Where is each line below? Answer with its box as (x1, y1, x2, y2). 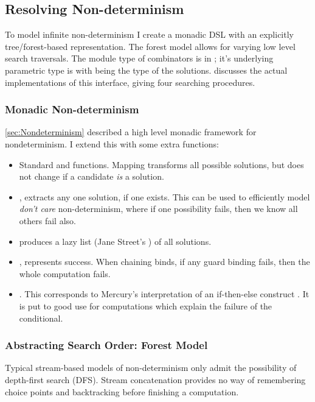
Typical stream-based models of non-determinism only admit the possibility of (5, 361, 297, 374)
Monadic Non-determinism (5, 102, 139, 117)
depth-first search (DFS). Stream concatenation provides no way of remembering (5, 373, 306, 386)
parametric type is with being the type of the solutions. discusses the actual (5, 63, 288, 76)
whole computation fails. (19, 267, 111, 280)
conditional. (19, 311, 63, 324)
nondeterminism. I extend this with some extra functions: (5, 137, 219, 150)
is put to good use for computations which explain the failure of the (19, 299, 272, 312)
